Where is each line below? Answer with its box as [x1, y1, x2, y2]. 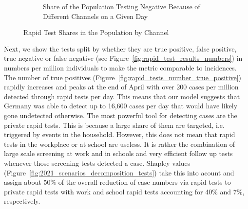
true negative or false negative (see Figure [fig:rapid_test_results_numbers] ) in [4, 53, 243, 63]
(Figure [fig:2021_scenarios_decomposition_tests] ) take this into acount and [4, 167, 234, 177]
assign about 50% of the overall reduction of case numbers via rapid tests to [4, 177, 231, 187]
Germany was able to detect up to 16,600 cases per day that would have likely [4, 101, 238, 111]
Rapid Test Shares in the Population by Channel [23, 27, 169, 37]
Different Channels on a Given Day [43, 11, 148, 21]
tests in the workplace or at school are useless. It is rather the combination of [4, 139, 235, 149]
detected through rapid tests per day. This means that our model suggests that [4, 91, 240, 101]
